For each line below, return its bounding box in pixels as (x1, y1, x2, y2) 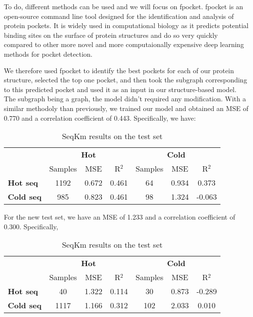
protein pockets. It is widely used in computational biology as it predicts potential (4, 20, 249, 31)
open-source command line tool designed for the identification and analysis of (4, 11, 234, 21)
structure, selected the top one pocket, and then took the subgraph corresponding (4, 75, 247, 85)
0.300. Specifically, (4, 221, 58, 231)
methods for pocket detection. (4, 48, 93, 59)
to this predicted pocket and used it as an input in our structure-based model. (4, 84, 236, 94)
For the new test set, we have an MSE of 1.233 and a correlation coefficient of (4, 212, 236, 222)
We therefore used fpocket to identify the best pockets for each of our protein (4, 65, 234, 75)
